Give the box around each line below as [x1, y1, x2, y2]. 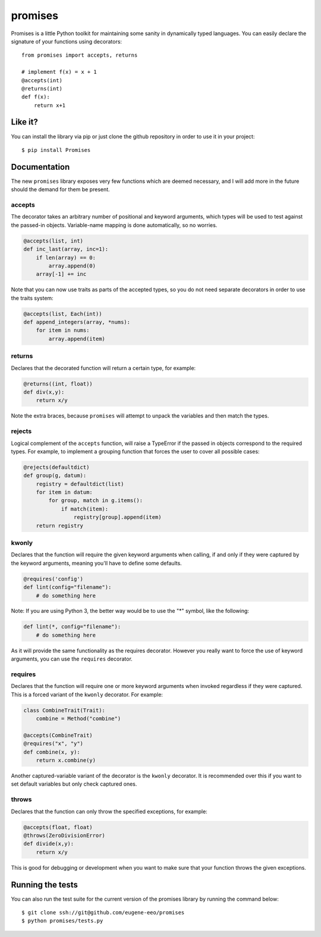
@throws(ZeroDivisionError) [23, 832, 105, 839]
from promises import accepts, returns [21, 52, 138, 59]
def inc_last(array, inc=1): [23, 246, 109, 253]
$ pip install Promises [21, 147, 91, 153]
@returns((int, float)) [23, 380, 93, 387]
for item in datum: [36, 489, 93, 496]
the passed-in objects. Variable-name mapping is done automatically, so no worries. [11, 221, 218, 229]
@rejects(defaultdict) [23, 463, 90, 471]
